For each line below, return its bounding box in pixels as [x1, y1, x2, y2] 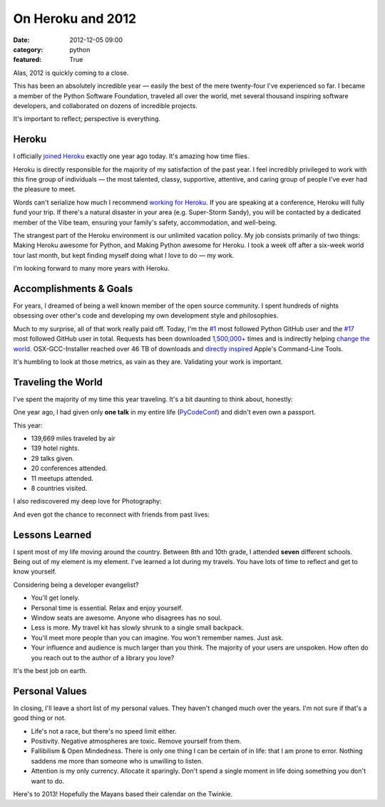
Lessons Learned [13, 529, 92, 541]
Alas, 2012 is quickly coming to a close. [13, 68, 129, 77]
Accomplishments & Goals [13, 282, 133, 295]
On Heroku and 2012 [13, 11, 137, 26]
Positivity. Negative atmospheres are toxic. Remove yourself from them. [31, 737, 242, 746]
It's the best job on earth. [13, 666, 88, 675]
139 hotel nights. [31, 444, 80, 452]
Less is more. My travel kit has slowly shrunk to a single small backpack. [31, 623, 244, 632]
